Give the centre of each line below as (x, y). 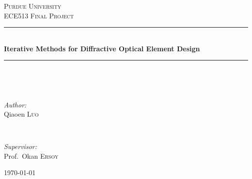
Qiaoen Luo (21, 114)
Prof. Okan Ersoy (31, 156)
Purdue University (33, 6)
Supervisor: (20, 146)
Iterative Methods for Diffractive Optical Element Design (102, 48)
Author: (15, 104)
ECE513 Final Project (39, 15)
